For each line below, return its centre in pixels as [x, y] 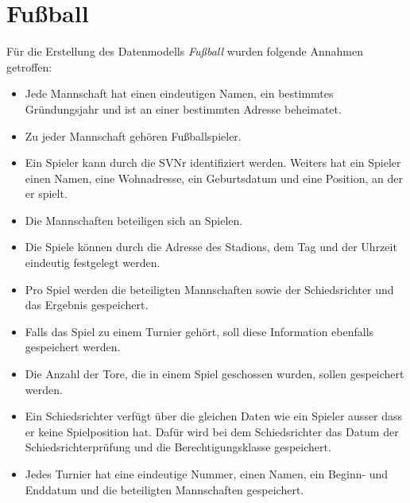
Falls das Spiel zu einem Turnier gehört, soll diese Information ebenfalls [199, 331]
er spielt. [46, 193]
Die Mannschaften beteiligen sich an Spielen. [134, 220]
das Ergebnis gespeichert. [87, 305]
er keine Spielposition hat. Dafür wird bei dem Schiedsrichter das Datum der [212, 431]
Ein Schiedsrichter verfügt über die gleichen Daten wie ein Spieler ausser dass [214, 416]
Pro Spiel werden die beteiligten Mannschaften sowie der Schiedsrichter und [209, 289]
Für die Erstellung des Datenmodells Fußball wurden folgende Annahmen [185, 51]
